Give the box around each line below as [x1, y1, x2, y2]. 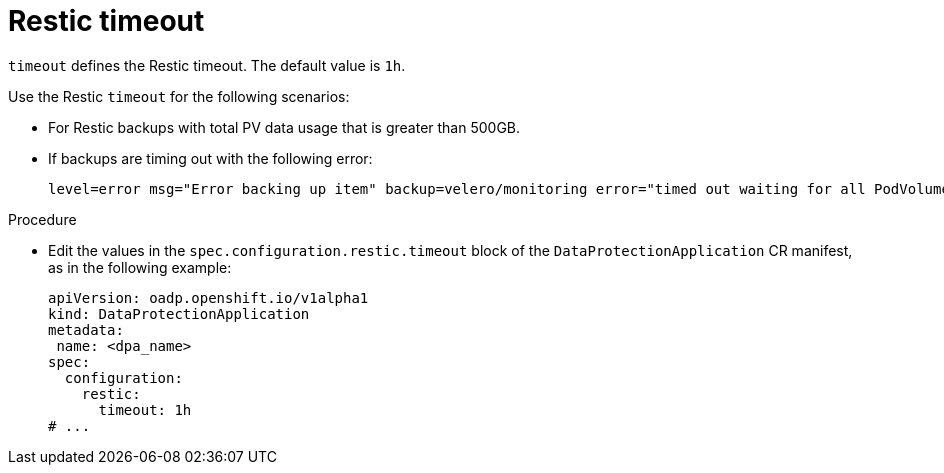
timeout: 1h [98, 401, 192, 418]
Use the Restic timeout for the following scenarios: [8, 87, 350, 105]
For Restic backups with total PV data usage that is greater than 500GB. [48, 118, 521, 136]
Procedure [8, 210, 77, 228]
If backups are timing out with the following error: [48, 149, 373, 167]
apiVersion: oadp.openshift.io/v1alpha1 [48, 289, 369, 306]
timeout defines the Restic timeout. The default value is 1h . [8, 56, 406, 74]
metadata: [48, 321, 124, 338]
